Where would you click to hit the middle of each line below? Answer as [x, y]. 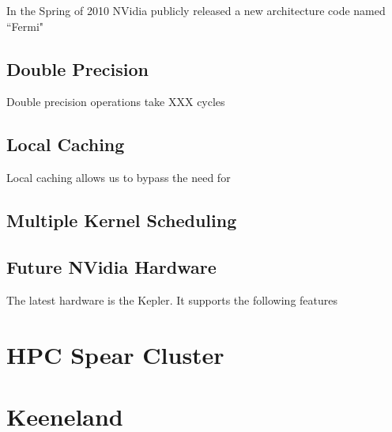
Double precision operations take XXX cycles [116, 102]
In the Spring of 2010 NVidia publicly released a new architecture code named [196, 10]
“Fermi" [25, 26]
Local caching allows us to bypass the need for [119, 178]
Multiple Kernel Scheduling [122, 220]
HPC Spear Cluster [115, 354]
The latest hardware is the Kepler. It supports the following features [172, 299]
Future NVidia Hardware [111, 266]
